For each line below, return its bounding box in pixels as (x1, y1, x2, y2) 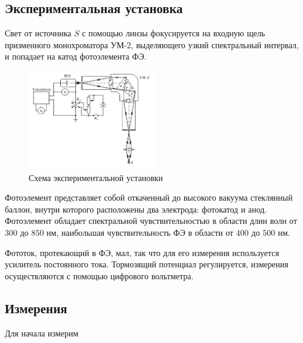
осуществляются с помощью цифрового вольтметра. (5, 269, 194, 282)
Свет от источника (5, 27, 72, 39)
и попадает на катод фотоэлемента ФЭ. (5, 50, 147, 63)
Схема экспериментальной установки (29, 171, 163, 183)
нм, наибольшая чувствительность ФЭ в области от (47, 226, 234, 239)
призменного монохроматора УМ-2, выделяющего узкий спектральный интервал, (5, 38, 299, 51)
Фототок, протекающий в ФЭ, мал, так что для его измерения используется (5, 246, 279, 258)
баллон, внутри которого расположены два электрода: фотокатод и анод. (5, 202, 267, 215)
